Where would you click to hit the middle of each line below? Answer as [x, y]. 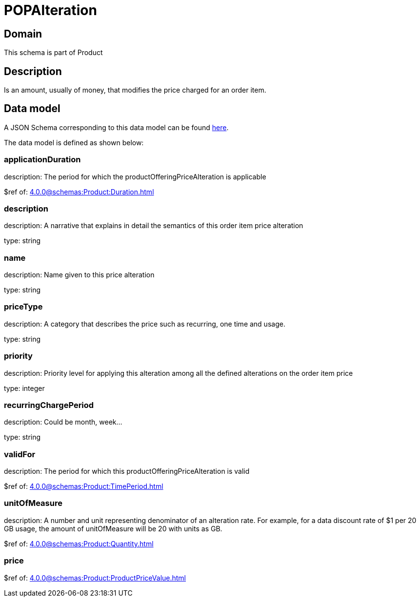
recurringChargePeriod [49, 405]
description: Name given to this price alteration [79, 275]
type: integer [24, 388]
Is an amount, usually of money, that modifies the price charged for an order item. [135, 90]
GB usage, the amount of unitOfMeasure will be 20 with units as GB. [113, 528]
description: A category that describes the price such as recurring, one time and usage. [145, 324]
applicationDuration [42, 160]
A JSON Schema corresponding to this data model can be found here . [116, 127]
